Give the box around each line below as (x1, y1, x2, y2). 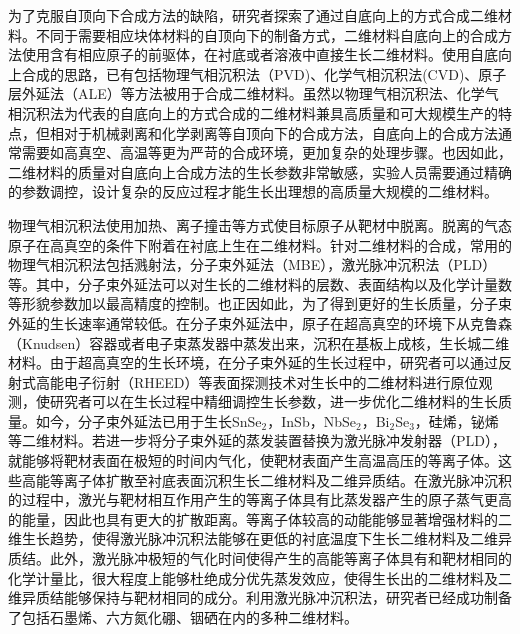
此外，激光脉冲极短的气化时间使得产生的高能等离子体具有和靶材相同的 (49, 548, 512, 569)
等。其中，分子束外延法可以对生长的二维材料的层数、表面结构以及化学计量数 (8, 273, 512, 294)
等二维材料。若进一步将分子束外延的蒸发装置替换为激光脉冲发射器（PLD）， (8, 430, 506, 451)
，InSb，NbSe (267, 410, 356, 431)
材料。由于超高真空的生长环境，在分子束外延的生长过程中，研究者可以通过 (8, 352, 498, 373)
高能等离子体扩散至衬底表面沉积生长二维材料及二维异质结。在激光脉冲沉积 (21, 469, 512, 490)
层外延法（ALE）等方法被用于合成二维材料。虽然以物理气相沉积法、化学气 (8, 83, 499, 104)
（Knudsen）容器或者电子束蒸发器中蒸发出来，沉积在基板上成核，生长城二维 (8, 332, 510, 353)
